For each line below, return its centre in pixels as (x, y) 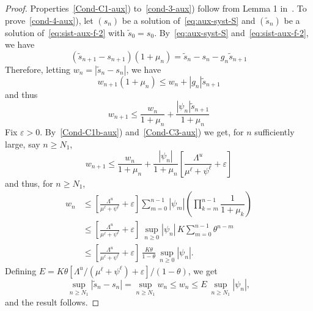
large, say (23, 144)
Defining (21, 270)
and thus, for (29, 183)
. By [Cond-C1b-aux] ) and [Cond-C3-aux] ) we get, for (142, 132)
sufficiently (274, 132)
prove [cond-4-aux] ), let (49, 20)
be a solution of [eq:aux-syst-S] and (189, 20)
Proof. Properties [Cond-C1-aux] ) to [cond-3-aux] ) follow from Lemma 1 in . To (156, 8)
